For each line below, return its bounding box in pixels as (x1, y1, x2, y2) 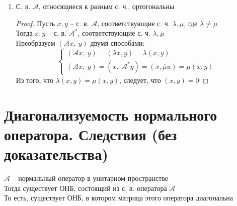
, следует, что (119, 74, 161, 85)
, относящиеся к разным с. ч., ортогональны (38, 1, 175, 11)
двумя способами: (90, 37, 145, 48)
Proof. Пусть (16, 18, 55, 28)
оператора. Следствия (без (4, 124, 177, 144)
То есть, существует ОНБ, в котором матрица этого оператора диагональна (4, 192, 233, 203)
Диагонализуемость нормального (4, 104, 217, 125)
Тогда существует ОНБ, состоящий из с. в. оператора (4, 182, 167, 193)
